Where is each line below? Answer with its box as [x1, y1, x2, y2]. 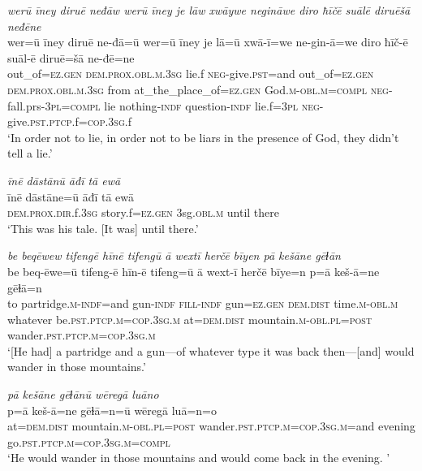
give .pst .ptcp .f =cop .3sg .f [7, 113, 131, 130]
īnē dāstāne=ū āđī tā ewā [7, 188, 135, 205]
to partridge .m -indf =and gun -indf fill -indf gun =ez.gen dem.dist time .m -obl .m [7, 295, 398, 312]
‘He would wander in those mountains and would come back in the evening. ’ [7, 449, 390, 466]
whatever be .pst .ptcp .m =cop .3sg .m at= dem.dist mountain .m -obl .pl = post [7, 310, 372, 327]
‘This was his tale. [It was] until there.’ [7, 219, 199, 236]
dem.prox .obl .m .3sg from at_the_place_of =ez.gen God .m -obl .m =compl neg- [7, 80, 393, 97]
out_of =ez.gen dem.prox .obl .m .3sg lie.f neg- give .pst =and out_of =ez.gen [7, 65, 374, 82]
